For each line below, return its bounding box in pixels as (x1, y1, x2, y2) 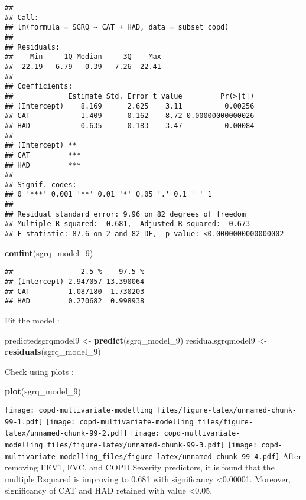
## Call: (5, 13, 39, 22)
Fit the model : (5, 313, 60, 326)
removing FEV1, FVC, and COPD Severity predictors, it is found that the (5, 461, 275, 473)
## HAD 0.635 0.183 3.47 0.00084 (5, 121, 255, 130)
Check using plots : (5, 365, 74, 377)
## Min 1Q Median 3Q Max (5, 53, 161, 61)
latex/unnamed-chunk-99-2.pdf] (5, 429, 128, 438)
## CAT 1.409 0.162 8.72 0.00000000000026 (5, 112, 255, 120)
